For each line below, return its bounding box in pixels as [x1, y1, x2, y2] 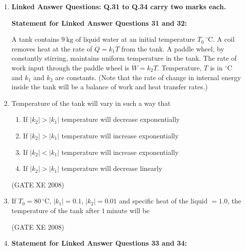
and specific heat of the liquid [119, 196, 208, 206]
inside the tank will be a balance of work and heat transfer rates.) [11, 82, 208, 92]
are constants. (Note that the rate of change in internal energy [55, 72, 241, 82]
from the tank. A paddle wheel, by [121, 43, 225, 53]
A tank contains [11, 34, 59, 44]
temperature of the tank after [11, 205, 100, 215]
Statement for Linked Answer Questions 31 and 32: [11, 17, 187, 28]
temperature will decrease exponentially [61, 114, 180, 124]
